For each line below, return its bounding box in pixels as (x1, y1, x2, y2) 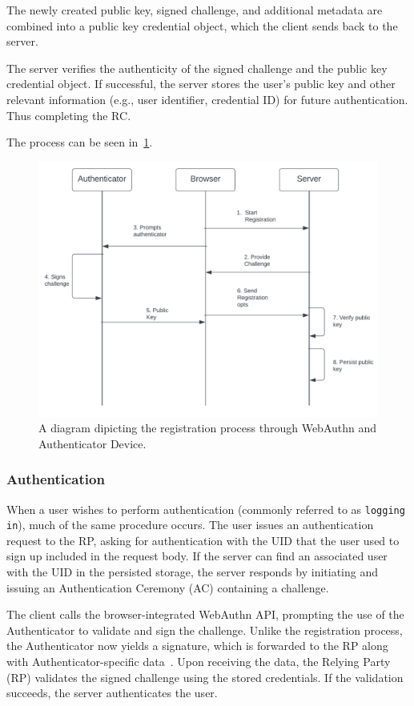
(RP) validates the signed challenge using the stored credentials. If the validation (6, 668, 404, 685)
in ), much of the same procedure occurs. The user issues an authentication (6, 516, 374, 533)
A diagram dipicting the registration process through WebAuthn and (38, 419, 377, 436)
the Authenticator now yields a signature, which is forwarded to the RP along (6, 637, 388, 654)
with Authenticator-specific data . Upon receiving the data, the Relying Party (6, 653, 391, 670)
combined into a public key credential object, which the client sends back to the (6, 17, 398, 34)
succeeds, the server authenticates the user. (6, 684, 218, 701)
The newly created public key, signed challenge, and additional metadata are (6, 2, 383, 18)
